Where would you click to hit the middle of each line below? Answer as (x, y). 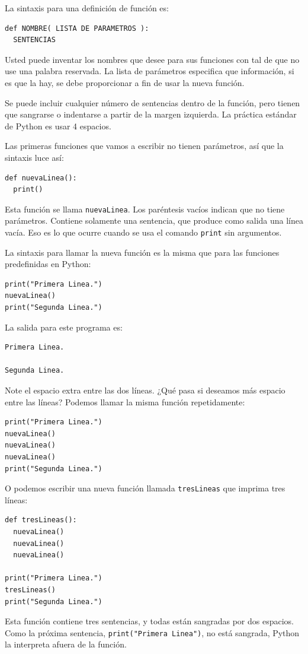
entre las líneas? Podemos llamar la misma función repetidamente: (125, 401)
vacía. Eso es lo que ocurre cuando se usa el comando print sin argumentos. (143, 232)
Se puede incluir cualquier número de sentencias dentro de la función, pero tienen (153, 102)
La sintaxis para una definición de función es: (87, 8)
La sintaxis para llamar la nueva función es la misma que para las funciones (142, 252)
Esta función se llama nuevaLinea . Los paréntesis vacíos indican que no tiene (145, 209)
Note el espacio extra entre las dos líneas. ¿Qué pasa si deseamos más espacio (145, 390)
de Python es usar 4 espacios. (58, 126)
